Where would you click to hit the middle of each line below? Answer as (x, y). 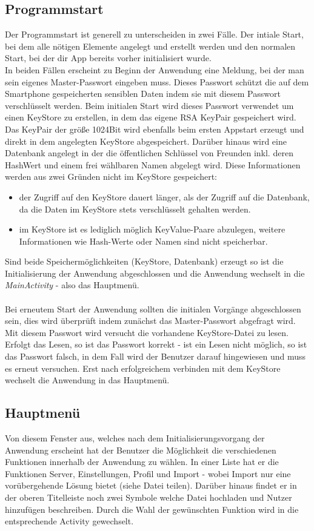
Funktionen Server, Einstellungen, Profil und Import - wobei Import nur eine (148, 473)
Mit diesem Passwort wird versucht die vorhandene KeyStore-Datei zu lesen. (147, 332)
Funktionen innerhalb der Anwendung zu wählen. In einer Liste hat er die (142, 462)
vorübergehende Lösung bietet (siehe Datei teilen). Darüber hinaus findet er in (151, 485)
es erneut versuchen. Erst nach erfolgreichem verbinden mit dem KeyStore (143, 368)
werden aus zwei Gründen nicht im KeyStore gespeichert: (111, 176)
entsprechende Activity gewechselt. (69, 521)
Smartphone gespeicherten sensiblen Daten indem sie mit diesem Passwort (143, 94)
